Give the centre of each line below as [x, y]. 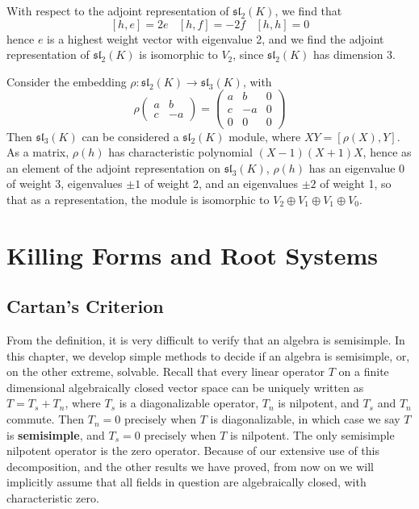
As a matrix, [38, 152]
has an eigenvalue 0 [357, 167]
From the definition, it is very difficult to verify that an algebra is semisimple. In [206, 340]
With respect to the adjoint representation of [118, 10]
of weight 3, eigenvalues [65, 184]
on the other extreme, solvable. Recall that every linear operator [166, 371]
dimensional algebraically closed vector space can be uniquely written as [185, 387]
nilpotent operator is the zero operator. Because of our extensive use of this [193, 451]
